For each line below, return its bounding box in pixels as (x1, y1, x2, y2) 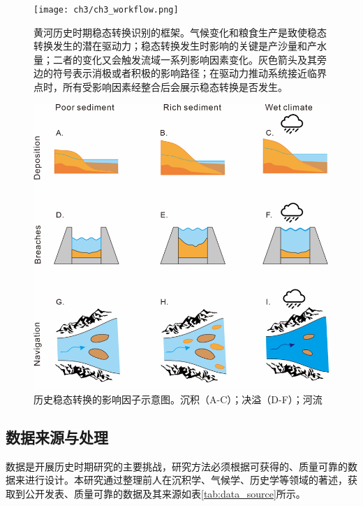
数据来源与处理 (6, 426, 108, 447)
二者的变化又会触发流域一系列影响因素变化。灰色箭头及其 (52, 52, 317, 66)
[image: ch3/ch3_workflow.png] (34, 5, 179, 15)
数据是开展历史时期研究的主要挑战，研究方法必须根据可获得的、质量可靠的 (6, 458, 348, 473)
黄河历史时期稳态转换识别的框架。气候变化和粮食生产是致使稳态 (34, 24, 327, 39)
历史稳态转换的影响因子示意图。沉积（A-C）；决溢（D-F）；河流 (34, 391, 323, 406)
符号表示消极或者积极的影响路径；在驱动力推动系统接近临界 (52, 66, 327, 80)
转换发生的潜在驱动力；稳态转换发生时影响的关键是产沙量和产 (34, 38, 317, 53)
